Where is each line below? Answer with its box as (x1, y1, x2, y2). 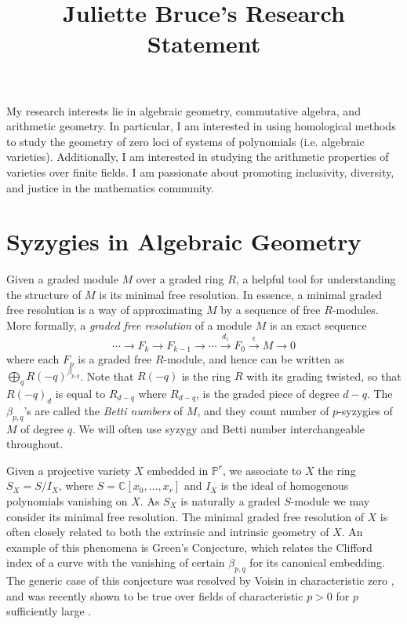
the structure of (6, 286, 82, 302)
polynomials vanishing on (6, 493, 128, 509)
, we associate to (222, 462, 302, 478)
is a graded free (78, 351, 152, 367)
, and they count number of (197, 402, 329, 418)
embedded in (147, 462, 209, 478)
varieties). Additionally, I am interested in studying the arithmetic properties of (6, 148, 389, 165)
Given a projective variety (6, 462, 131, 478)
